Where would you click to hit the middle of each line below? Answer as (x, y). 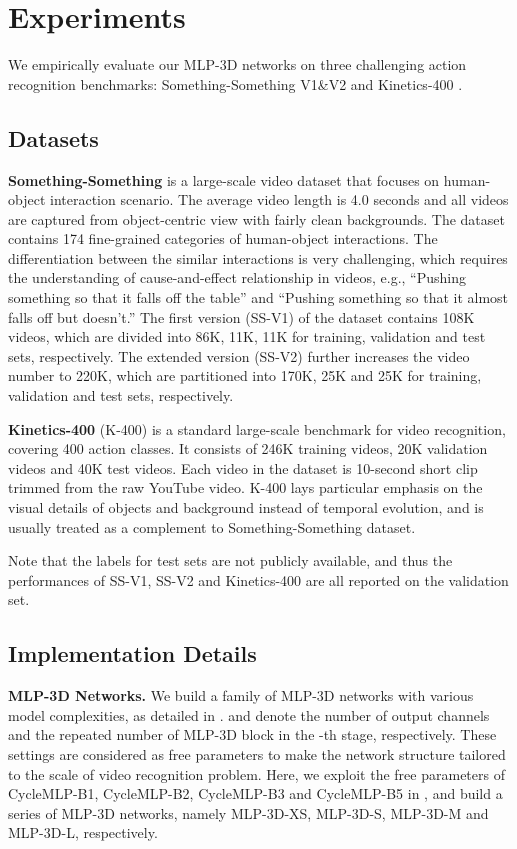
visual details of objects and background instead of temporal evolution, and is (246, 507)
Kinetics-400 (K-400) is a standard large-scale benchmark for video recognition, (257, 428)
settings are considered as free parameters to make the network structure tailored (257, 753)
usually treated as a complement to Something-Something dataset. (212, 526)
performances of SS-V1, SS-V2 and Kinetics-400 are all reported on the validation (258, 579)
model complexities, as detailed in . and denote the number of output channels (249, 714)
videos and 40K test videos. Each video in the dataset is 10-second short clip (243, 467)
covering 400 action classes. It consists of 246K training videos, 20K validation (248, 448)
